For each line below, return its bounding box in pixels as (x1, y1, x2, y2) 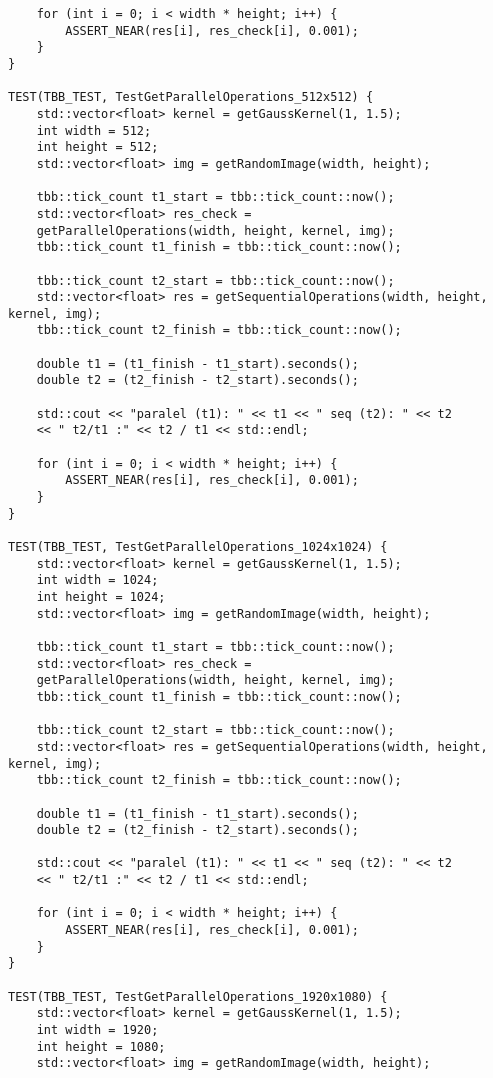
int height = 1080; (36, 1039, 166, 1054)
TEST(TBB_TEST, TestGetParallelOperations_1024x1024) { (8, 540, 388, 554)
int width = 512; (36, 123, 152, 138)
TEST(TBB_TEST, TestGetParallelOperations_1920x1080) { (8, 989, 388, 1004)
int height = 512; (36, 140, 159, 155)
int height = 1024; (36, 589, 166, 604)
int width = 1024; (36, 573, 159, 588)
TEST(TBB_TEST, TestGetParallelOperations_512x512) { (8, 90, 374, 105)
